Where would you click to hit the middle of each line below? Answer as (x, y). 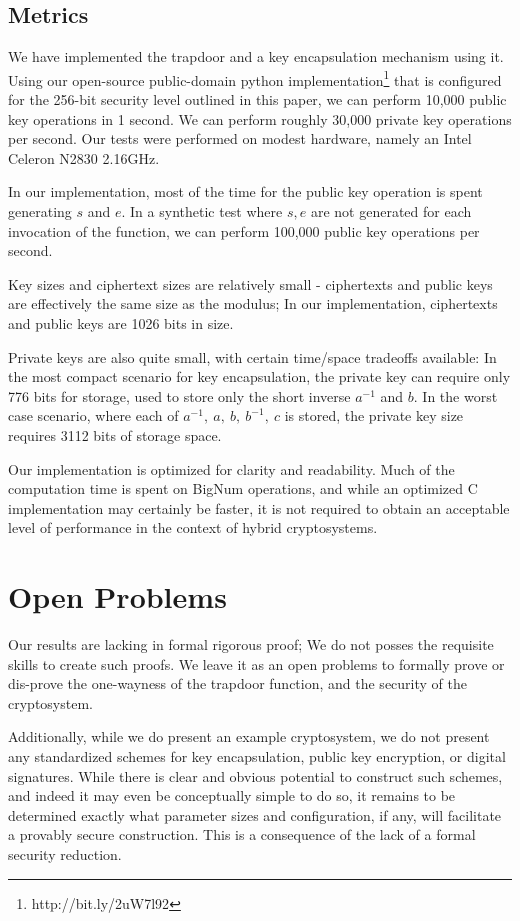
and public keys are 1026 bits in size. (121, 322)
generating (40, 211)
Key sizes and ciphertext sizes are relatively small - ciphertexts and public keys (250, 283)
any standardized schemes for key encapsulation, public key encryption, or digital (257, 756)
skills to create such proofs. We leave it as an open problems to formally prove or (256, 663)
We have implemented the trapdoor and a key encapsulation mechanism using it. (256, 56)
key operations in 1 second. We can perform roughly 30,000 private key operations (260, 118)
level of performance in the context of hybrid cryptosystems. (193, 527)
